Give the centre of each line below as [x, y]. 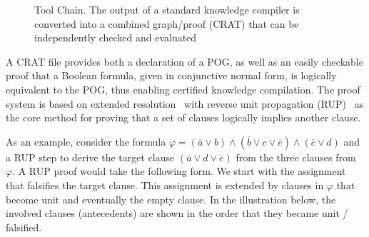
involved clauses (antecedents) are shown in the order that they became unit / [177, 213]
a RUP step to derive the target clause [90, 157]
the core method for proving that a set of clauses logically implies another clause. [183, 117]
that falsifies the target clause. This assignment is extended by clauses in [165, 185]
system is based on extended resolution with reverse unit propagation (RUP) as [185, 103]
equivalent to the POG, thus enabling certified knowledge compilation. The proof [183, 89]
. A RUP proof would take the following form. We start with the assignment [179, 171]
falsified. [24, 227]
